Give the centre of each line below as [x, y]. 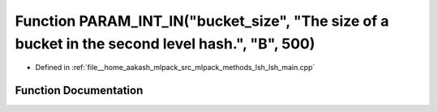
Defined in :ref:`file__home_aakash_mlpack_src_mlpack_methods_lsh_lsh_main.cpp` [175, 68]
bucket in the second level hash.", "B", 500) [165, 44]
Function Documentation [79, 91]
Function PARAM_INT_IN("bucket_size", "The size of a [202, 21]
